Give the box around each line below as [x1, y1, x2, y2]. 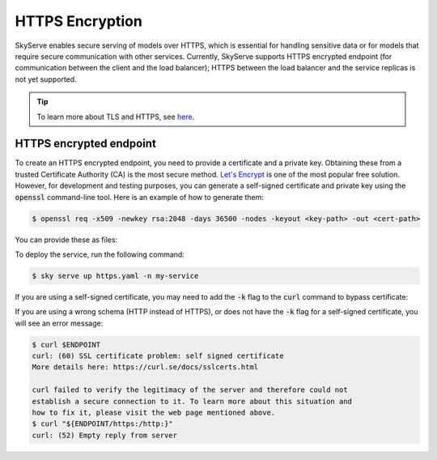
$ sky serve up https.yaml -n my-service [32, 271, 199, 280]
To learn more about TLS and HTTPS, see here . [36, 112, 195, 121]
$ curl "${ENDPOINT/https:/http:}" [32, 420, 173, 428]
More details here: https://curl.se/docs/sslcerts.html [32, 363, 259, 372]
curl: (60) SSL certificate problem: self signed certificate [32, 351, 284, 360]
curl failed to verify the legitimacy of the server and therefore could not [32, 385, 348, 394]
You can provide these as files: [15, 235, 118, 245]
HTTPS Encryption [15, 12, 143, 30]
